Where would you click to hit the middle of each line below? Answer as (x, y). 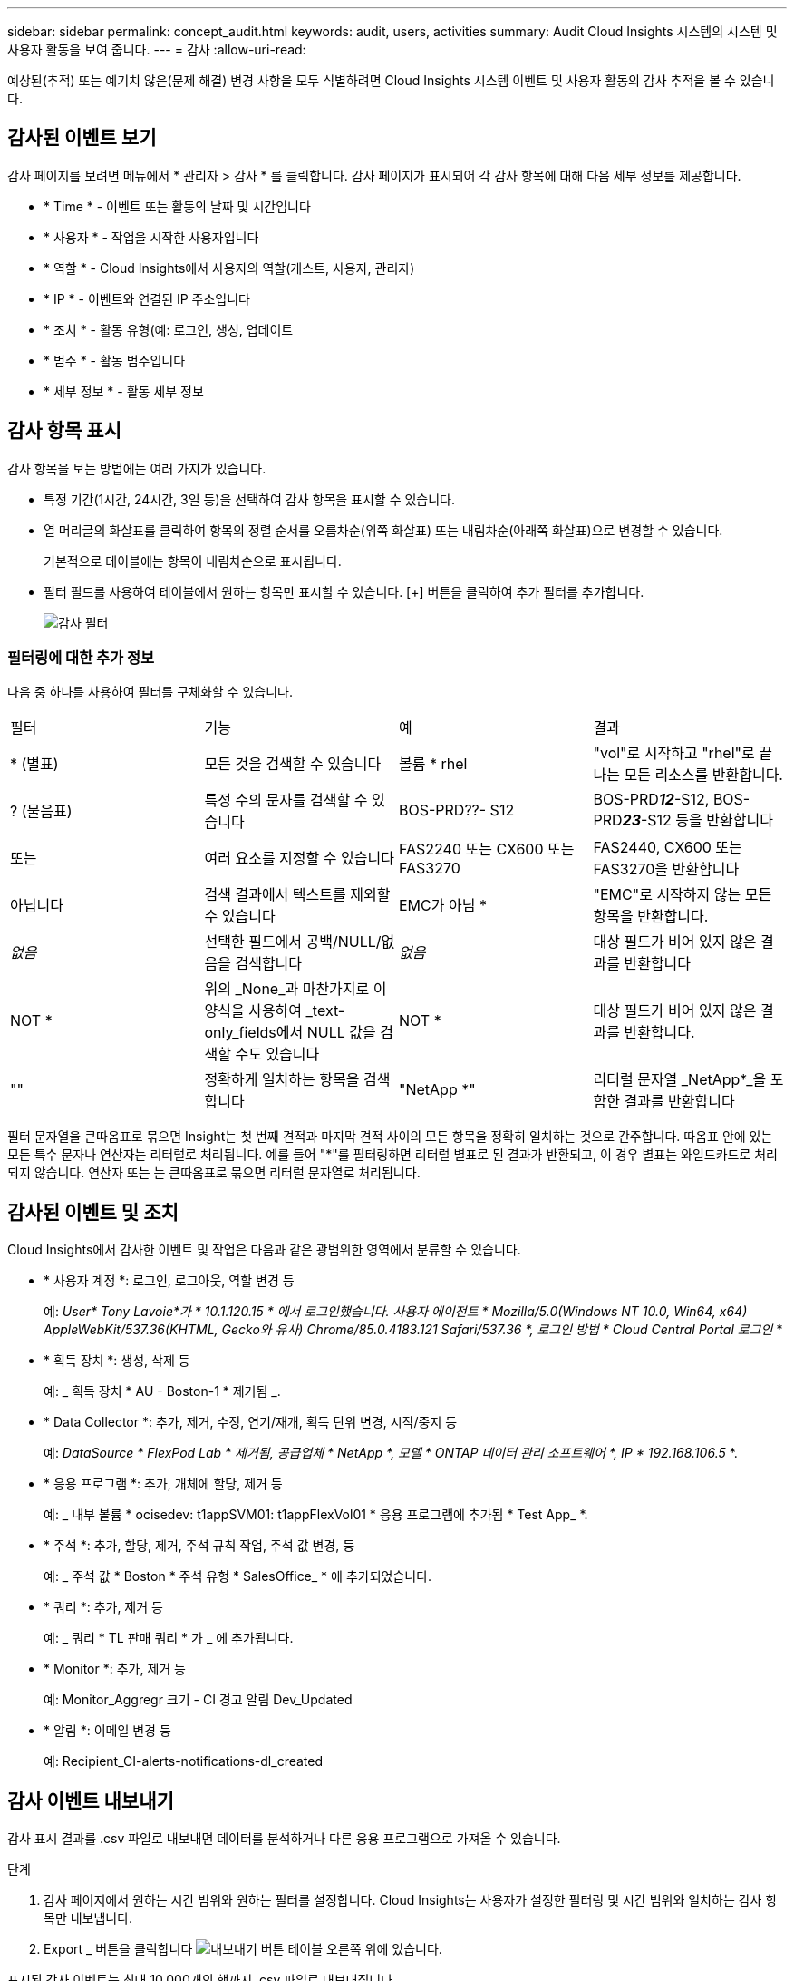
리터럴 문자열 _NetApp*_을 (680, 1080)
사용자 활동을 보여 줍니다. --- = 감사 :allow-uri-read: (157, 49)
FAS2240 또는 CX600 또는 (487, 849)
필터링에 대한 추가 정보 (81, 658)
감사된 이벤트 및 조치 (93, 1212)
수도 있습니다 (277, 1054)
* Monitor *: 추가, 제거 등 (115, 1669)
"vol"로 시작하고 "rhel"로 (674, 753)
